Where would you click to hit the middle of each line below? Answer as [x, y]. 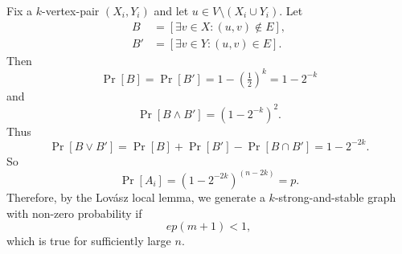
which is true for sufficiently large [89, 241]
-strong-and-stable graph [335, 197]
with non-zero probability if [74, 213]
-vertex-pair [71, 10]
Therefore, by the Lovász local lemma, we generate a [136, 197]
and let [171, 10]
